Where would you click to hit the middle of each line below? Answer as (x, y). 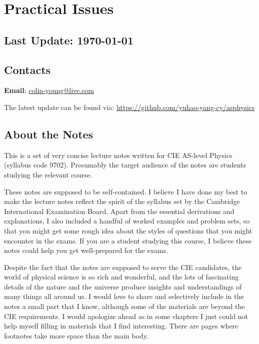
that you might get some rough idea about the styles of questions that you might (128, 230)
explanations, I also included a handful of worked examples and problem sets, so (127, 221)
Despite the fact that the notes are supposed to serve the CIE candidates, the (123, 267)
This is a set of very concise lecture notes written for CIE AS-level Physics (118, 155)
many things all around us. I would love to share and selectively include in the (124, 296)
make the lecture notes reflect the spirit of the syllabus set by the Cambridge (122, 201)
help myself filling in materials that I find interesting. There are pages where (121, 326)
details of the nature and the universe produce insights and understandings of (123, 286)
